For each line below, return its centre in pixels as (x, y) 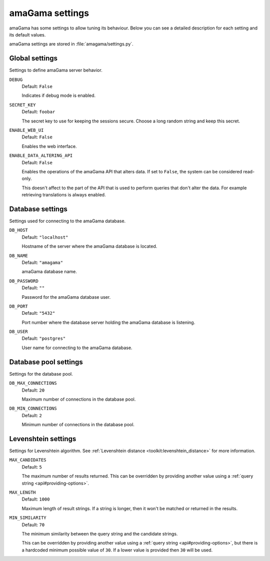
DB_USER (19, 332)
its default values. (27, 34)
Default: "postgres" (44, 338)
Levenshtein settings (43, 439)
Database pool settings (46, 362)
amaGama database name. (49, 272)
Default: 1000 (36, 499)
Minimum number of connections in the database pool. (78, 425)
